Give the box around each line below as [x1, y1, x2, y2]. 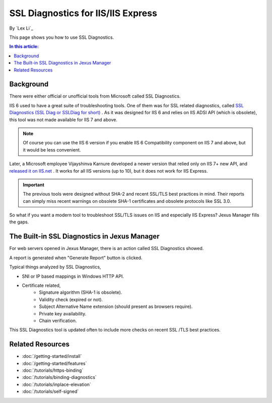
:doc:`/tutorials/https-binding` [22, 367, 84, 373]
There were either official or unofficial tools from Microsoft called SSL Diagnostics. [9, 93, 181, 99]
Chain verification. [39, 317, 77, 324]
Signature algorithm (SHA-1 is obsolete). [39, 289, 122, 295]
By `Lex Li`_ [9, 25, 34, 31]
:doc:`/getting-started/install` [22, 353, 82, 359]
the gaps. [9, 219, 29, 225]
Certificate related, [22, 282, 61, 288]
